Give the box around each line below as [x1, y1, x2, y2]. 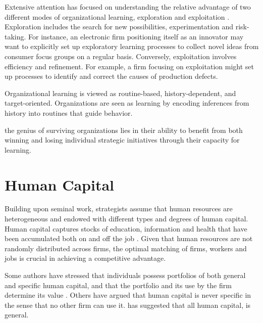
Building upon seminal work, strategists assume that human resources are [5, 203, 233, 214]
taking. [5, 31, 26, 41]
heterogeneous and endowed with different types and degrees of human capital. [5, 213, 248, 224]
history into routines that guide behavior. [5, 107, 133, 118]
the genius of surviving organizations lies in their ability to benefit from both [5, 124, 243, 135]
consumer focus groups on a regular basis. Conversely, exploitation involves [5, 51, 237, 61]
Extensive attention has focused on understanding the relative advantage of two [5, 2, 251, 12]
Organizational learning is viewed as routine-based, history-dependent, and [5, 87, 236, 98]
